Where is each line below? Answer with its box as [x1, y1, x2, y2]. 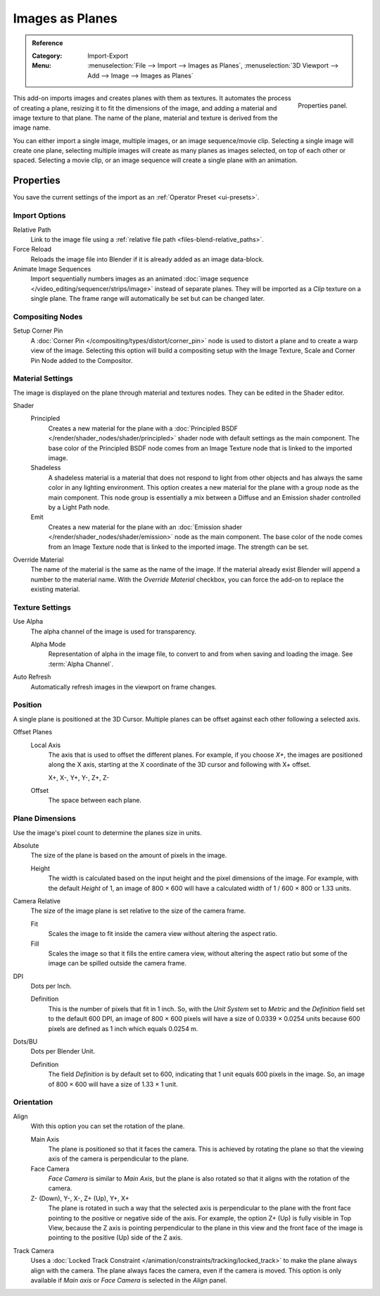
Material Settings [13, 374, 73, 383]
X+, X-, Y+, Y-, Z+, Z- [48, 773, 110, 782]
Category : [32, 51, 63, 60]
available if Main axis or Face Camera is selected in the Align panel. [30, 1276, 228, 1284]
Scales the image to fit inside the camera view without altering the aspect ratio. [48, 930, 278, 938]
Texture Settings [13, 603, 72, 612]
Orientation [13, 1097, 53, 1107]
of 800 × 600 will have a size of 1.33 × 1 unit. [48, 1080, 179, 1088]
